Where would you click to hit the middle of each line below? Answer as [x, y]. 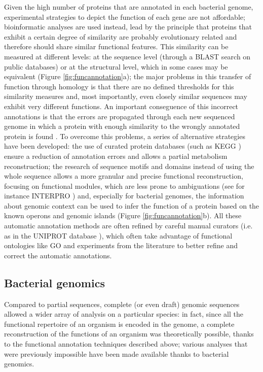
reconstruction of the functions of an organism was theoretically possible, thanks [129, 334]
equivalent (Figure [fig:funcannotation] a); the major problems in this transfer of [128, 76]
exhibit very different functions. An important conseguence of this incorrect [121, 106]
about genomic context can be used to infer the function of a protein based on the [132, 205]
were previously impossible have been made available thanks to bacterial [117, 353]
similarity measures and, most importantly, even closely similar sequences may [126, 96]
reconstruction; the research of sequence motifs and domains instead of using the [129, 166]
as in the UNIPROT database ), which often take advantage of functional [118, 235]
